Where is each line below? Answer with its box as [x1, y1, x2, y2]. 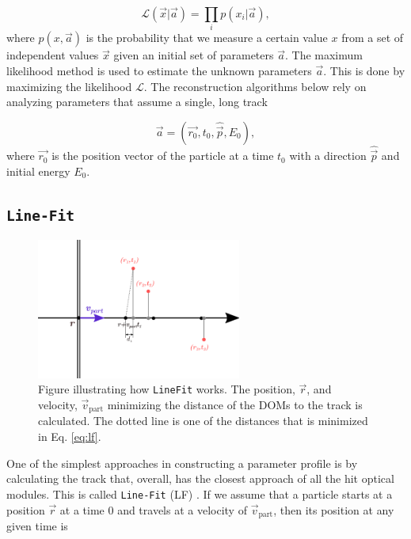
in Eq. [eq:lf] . [38, 428, 101, 445]
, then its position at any [273, 501, 394, 518]
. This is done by [323, 62, 405, 78]
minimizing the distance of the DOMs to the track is [107, 397, 363, 413]
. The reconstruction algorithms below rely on [143, 78, 367, 94]
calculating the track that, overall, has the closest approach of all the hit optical [6, 470, 394, 487]
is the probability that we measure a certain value [86, 29, 328, 46]
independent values [6, 47, 99, 63]
